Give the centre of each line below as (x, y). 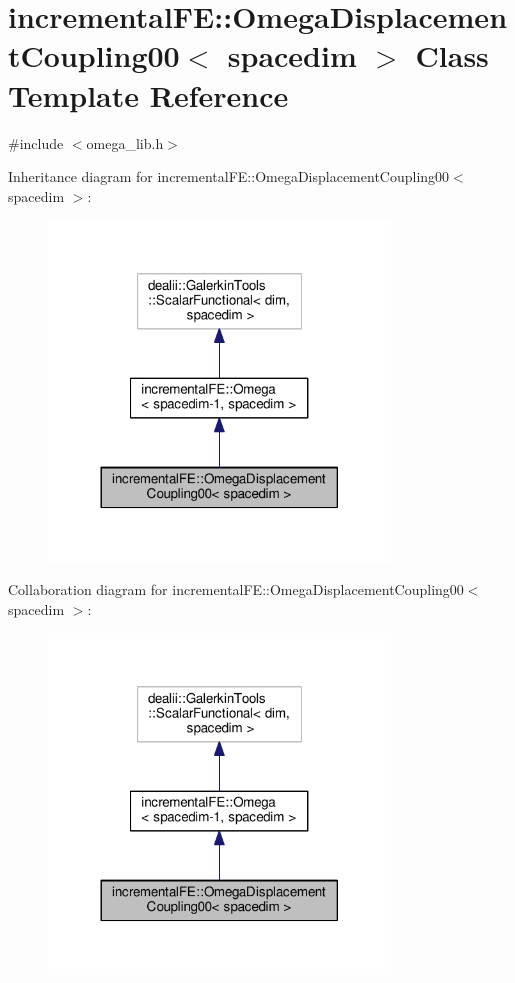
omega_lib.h (125, 142)
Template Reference (148, 94)
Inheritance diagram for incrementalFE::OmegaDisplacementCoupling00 (229, 176)
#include (36, 142)
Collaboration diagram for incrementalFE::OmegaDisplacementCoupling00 (236, 589)
